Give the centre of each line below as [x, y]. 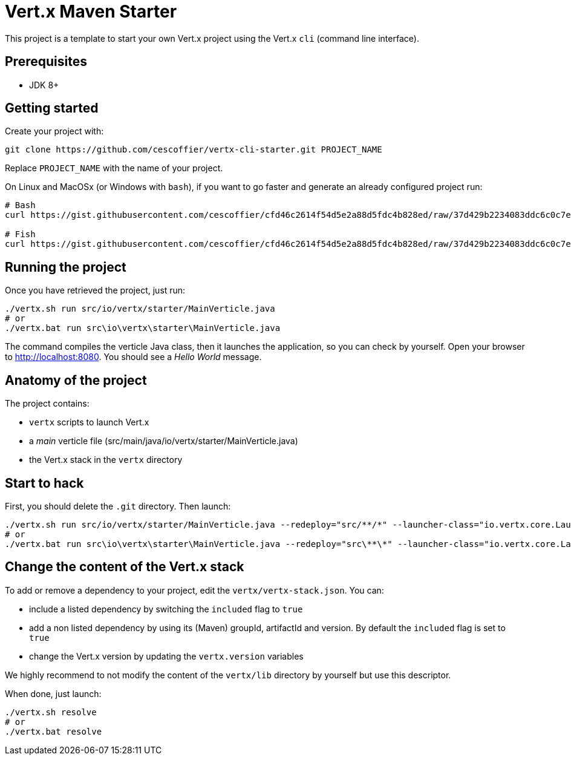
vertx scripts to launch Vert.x [89, 422]
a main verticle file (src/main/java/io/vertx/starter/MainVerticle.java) [164, 441]
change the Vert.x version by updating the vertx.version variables [166, 656]
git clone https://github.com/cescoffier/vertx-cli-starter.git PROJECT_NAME [194, 150]
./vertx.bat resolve [54, 731]
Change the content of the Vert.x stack [125, 567]
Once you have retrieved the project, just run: [95, 290]
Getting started [52, 108]
